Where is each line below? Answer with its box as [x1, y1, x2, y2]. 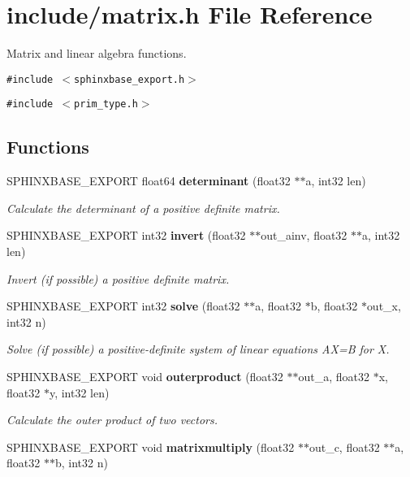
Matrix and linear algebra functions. [6, 45, 187, 62]
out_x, [366, 297, 401, 314]
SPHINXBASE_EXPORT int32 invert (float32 [6, 227, 246, 244]
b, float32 [310, 297, 358, 314]
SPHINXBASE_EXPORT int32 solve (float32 [6, 297, 240, 314]
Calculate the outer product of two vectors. [6, 411, 218, 428]
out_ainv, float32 [261, 227, 347, 244]
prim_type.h [74, 98, 138, 111]
